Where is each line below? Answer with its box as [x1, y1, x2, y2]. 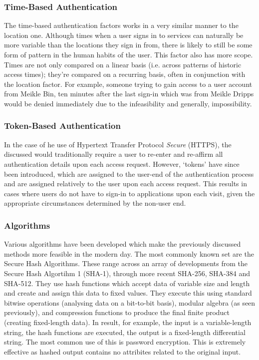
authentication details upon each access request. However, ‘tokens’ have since [4, 158, 240, 169]
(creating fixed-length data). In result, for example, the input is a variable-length [4, 317, 252, 327]
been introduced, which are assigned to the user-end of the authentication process [4, 168, 254, 179]
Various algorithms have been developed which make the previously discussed [4, 239, 241, 249]
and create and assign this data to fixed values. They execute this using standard [4, 288, 252, 298]
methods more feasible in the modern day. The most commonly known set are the [4, 248, 254, 259]
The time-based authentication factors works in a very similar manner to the [4, 20, 239, 30]
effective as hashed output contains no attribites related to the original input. [4, 346, 241, 357]
